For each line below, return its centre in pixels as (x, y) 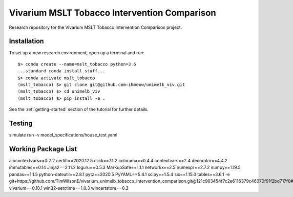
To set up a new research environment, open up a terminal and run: (77, 53)
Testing (21, 123)
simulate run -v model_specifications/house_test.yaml (63, 135)
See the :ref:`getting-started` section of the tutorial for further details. (79, 109)
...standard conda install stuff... (62, 71)
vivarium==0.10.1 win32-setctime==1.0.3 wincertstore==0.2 (69, 188)
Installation (26, 41)
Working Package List (43, 149)
